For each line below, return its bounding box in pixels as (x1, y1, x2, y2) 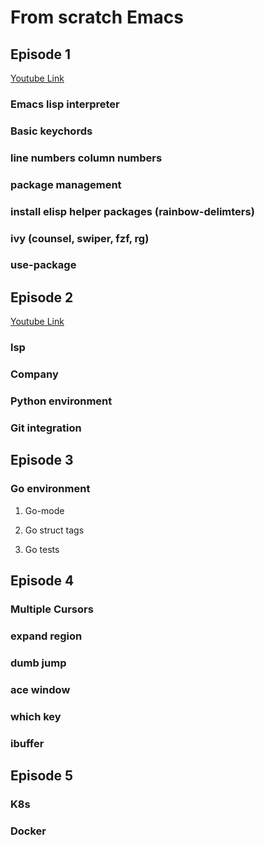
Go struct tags (24, 524, 85, 536)
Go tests (24, 543, 60, 555)
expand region (10, 629, 83, 643)
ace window (10, 682, 71, 696)
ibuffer (10, 736, 45, 750)
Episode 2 (10, 289, 74, 306)
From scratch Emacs (10, 6, 184, 29)
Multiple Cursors (10, 602, 94, 616)
